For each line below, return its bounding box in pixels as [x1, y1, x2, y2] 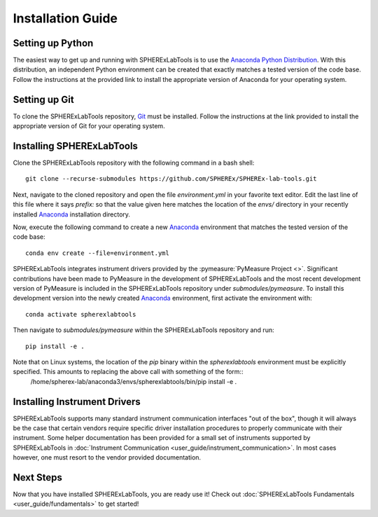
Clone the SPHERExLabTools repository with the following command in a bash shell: [13, 158, 255, 167]
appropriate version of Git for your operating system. [13, 122, 165, 130]
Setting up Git [13, 93, 74, 105]
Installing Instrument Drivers [13, 396, 141, 408]
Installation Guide [13, 11, 118, 26]
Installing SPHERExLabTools [13, 140, 138, 152]
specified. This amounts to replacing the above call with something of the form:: [13, 368, 244, 376]
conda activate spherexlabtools [25, 310, 136, 318]
